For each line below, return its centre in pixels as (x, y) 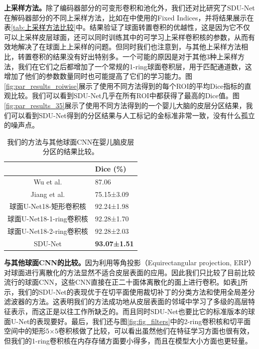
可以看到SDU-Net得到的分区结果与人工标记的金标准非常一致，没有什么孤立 (133, 115)
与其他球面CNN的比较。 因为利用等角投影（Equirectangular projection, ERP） (128, 262)
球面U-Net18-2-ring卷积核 (48, 231)
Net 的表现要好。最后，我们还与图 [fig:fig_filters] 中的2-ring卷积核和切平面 (135, 321)
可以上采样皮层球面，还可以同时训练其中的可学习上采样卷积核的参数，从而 (126, 37)
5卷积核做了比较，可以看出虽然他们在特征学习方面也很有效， (154, 331)
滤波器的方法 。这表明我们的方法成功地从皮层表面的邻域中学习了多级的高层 (126, 301)
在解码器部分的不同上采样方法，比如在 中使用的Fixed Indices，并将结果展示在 (129, 17)
